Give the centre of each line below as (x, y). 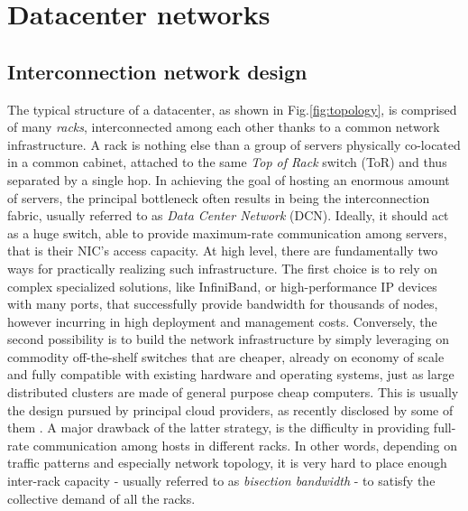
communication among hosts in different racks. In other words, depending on (245, 445)
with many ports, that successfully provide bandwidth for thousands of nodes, (223, 304)
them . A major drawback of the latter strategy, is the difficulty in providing (219, 427)
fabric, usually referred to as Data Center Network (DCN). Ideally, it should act (228, 215)
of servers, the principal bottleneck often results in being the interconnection (219, 197)
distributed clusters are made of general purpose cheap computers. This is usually (233, 392)
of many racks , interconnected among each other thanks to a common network (224, 127)
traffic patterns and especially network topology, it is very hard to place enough (227, 463)
